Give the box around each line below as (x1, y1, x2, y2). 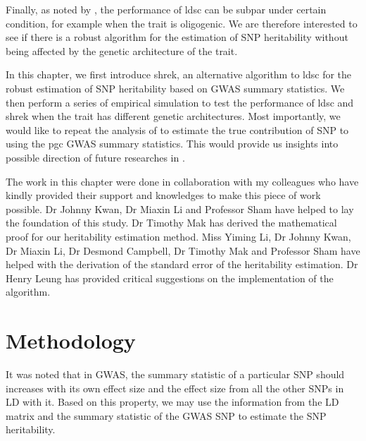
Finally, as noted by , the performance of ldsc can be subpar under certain (6, 2, 327, 16)
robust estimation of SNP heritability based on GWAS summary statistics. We (6, 80, 345, 95)
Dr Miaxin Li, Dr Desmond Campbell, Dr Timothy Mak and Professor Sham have (6, 243, 360, 258)
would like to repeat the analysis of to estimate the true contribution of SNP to (6, 122, 349, 137)
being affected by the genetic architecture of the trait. (6, 43, 238, 58)
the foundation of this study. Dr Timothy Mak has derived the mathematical (6, 215, 337, 230)
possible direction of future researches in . (6, 150, 185, 164)
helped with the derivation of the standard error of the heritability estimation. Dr (6, 257, 358, 272)
